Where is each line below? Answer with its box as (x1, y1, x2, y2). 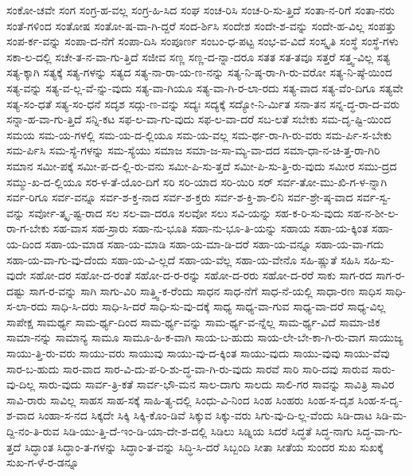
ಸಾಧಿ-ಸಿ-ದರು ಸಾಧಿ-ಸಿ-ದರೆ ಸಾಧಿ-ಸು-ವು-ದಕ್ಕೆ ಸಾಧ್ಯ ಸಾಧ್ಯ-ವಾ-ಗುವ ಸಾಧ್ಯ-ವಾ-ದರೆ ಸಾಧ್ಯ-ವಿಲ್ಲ (51, 298, 386, 314)
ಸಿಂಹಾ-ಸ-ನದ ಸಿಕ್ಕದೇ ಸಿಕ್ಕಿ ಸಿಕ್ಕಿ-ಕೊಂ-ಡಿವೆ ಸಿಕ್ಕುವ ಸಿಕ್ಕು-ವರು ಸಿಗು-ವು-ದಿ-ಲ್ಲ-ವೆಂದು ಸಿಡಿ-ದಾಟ (37, 407, 372, 423)
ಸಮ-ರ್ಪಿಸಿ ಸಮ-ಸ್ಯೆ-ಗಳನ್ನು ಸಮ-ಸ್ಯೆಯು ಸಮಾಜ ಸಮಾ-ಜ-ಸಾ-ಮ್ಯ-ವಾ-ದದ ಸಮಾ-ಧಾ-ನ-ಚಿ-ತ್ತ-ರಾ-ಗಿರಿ (6, 142, 380, 158)
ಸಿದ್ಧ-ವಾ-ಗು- (357, 423, 403, 439)
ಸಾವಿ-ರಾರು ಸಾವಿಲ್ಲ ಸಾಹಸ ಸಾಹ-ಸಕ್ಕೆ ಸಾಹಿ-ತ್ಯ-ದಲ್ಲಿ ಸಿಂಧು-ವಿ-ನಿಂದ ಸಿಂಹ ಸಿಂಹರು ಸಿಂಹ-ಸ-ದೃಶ (6, 391, 354, 408)
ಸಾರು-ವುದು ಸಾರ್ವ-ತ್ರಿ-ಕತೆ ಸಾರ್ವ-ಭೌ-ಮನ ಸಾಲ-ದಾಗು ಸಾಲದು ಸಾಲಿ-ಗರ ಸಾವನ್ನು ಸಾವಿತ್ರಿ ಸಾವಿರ (38, 376, 395, 392)
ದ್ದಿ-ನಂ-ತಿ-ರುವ (6, 423, 60, 439)
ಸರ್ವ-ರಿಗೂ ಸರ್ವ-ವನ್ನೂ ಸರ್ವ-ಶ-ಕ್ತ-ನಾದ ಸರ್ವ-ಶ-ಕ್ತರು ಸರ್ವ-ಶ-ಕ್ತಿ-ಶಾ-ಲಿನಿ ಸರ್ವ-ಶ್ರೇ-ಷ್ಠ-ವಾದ (6, 189, 353, 205)
